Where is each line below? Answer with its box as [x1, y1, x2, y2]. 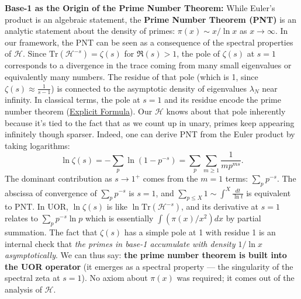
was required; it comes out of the [177, 272, 295, 284]
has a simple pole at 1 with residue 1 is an [124, 226, 276, 238]
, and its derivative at [181, 200, 258, 213]
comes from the [143, 172, 198, 185]
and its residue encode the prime [164, 93, 281, 106]
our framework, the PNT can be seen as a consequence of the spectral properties [5, 36, 293, 48]
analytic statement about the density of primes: [5, 25, 175, 37]
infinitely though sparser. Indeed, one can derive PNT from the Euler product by [5, 128, 295, 140]
